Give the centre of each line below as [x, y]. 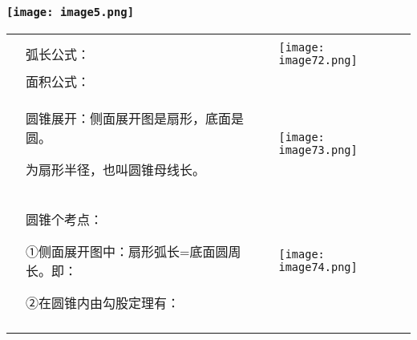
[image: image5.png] [71, 12]
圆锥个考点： [65, 219]
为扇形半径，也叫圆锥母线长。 [116, 169]
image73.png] [318, 150]
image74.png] [318, 267]
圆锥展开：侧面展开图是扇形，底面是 [135, 118]
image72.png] [318, 60]
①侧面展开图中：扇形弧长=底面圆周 [134, 251]
